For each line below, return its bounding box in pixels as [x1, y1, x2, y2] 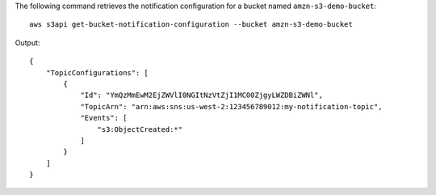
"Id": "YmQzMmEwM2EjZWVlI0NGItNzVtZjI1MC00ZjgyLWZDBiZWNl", [80, 91, 323, 100]
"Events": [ [80, 113, 128, 123]
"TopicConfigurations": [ [45, 68, 149, 77]
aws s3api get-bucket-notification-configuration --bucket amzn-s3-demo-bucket [29, 20, 353, 29]
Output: [15, 37, 40, 48]
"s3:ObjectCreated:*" [97, 125, 183, 134]
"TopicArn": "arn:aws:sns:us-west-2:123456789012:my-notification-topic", [80, 102, 383, 111]
